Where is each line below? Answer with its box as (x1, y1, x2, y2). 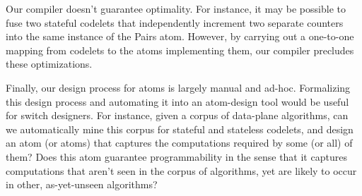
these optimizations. (6, 56, 93, 71)
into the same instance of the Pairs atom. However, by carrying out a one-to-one (6, 29, 354, 44)
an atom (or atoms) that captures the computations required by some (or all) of (6, 135, 353, 150)
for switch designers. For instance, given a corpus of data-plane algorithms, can (6, 108, 349, 123)
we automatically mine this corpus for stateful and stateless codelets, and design (6, 121, 354, 136)
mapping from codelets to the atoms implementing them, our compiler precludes (6, 42, 354, 57)
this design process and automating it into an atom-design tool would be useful (6, 94, 349, 109)
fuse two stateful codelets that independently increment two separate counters (6, 15, 344, 30)
